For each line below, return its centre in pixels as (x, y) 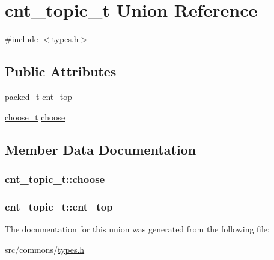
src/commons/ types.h (45, 249)
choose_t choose (35, 116)
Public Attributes (61, 71)
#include (22, 39)
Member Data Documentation (101, 149)
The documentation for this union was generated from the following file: (137, 228)
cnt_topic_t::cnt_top (59, 206)
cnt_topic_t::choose (55, 178)
